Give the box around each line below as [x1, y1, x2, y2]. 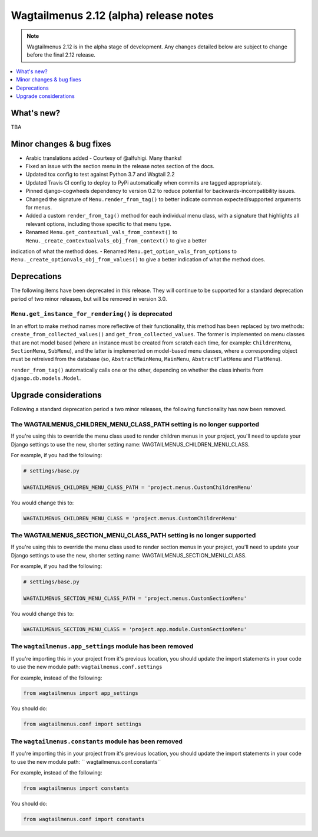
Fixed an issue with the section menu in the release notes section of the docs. [25, 163, 215, 170]
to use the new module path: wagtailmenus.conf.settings [11, 664, 163, 671]
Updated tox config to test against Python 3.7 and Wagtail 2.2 [25, 171, 175, 178]
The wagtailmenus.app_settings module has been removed [11, 642, 194, 651]
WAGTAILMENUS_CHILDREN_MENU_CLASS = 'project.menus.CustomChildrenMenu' [23, 515, 238, 521]
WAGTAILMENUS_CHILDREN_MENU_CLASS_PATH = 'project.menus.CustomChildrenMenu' [23, 484, 253, 491]
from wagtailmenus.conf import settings [23, 721, 141, 728]
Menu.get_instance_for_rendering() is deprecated [11, 310, 173, 318]
